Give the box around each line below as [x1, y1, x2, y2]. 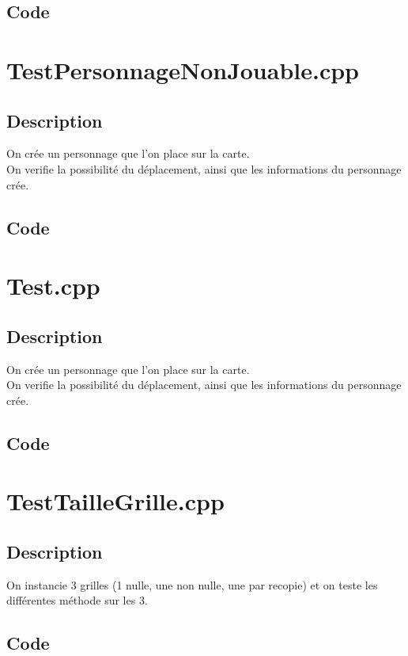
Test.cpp [6, 269, 100, 302]
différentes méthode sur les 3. [6, 592, 148, 608]
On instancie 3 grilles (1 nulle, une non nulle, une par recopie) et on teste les [6, 576, 378, 593]
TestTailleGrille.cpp [6, 485, 225, 517]
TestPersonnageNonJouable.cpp [6, 53, 360, 86]
